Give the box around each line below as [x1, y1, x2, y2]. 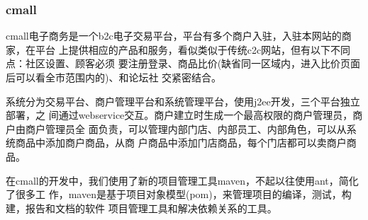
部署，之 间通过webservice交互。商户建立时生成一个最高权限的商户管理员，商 [6, 108, 363, 122]
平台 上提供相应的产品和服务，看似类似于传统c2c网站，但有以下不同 [35, 42, 351, 57]
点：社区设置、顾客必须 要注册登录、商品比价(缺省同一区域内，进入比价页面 [6, 56, 361, 71]
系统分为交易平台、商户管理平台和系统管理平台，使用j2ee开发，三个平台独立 [6, 93, 360, 108]
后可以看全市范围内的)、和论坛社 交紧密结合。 [6, 70, 222, 84]
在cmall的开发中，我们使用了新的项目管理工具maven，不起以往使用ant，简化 [6, 173, 359, 187]
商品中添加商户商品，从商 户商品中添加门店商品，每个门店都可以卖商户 [15, 135, 347, 150]
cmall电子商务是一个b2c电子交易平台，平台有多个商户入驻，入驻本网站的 [6, 28, 342, 43]
